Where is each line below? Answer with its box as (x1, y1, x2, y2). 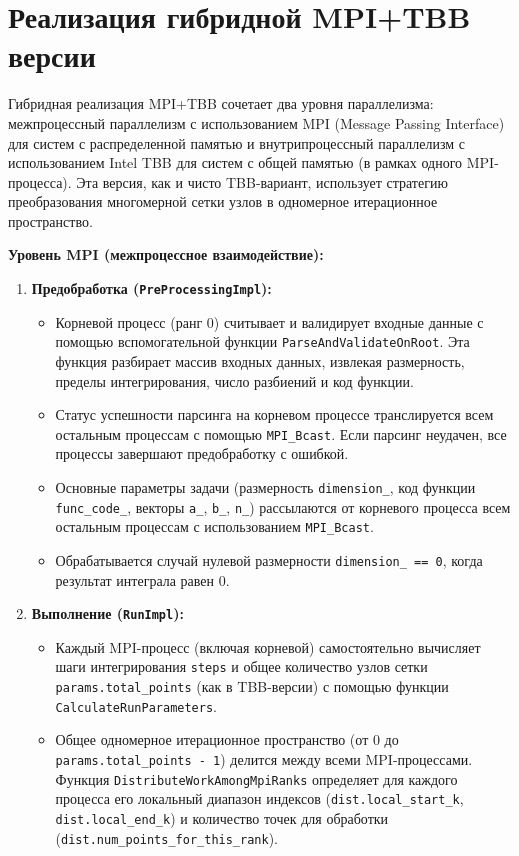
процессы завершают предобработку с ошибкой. (55, 443, 349, 464)
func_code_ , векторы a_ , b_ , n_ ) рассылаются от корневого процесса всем (55, 496, 511, 517)
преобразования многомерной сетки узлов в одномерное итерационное (8, 191, 438, 212)
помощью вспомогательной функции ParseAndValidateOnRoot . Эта (55, 331, 470, 352)
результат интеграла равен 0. (55, 569, 230, 590)
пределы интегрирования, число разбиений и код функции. (55, 370, 414, 391)
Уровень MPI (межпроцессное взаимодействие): (8, 244, 324, 265)
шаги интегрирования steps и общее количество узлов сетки (55, 656, 428, 677)
